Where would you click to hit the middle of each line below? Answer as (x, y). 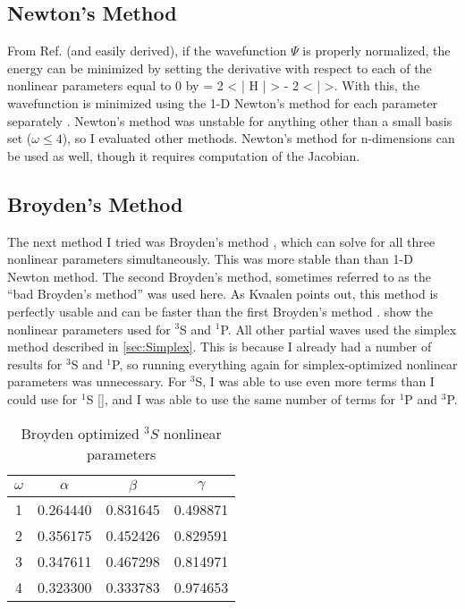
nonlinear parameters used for (89, 329)
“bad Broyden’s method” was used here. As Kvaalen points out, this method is (223, 294)
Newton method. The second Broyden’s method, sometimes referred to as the (219, 276)
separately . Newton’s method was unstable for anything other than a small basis (230, 120)
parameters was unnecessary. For (97, 381)
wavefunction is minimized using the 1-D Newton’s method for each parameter (223, 102)
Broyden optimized (80, 433)
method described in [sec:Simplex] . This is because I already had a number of (220, 347)
